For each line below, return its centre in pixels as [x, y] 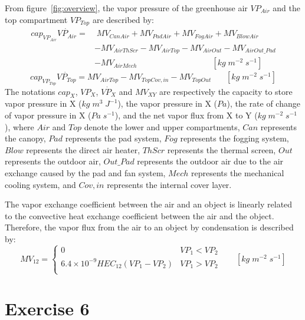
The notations [30, 91]
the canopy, [25, 138]
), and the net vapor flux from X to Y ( [186, 115]
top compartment [36, 19]
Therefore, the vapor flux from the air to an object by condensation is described [149, 227]
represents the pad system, [113, 138]
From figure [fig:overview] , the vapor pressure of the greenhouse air [126, 8]
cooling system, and [40, 184]
